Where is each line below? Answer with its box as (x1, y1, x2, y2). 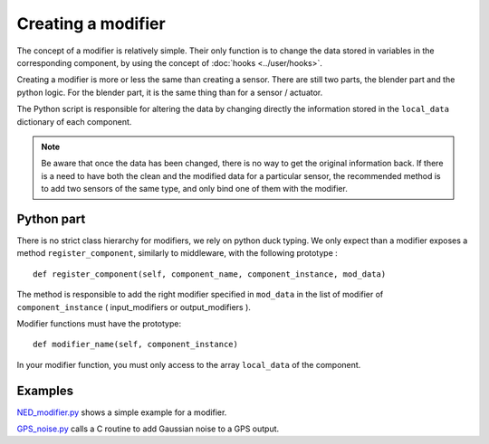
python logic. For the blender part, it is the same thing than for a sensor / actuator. (16, 87, 323, 98)
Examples (16, 383, 74, 398)
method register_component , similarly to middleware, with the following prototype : (16, 248, 339, 259)
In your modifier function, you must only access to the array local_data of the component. (16, 359, 361, 370)
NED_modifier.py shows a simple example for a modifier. (16, 407, 227, 418)
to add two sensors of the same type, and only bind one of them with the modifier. (41, 184, 348, 194)
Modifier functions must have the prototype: (16, 317, 182, 329)
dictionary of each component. (16, 116, 132, 127)
